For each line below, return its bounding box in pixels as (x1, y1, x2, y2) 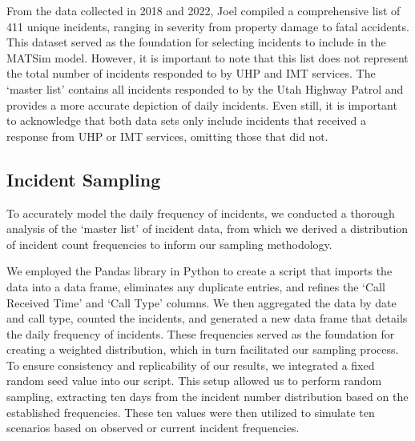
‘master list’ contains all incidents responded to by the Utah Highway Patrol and (6, 80, 404, 97)
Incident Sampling (6, 166, 161, 191)
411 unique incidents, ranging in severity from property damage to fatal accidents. (6, 18, 409, 34)
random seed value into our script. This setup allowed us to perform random (6, 372, 382, 389)
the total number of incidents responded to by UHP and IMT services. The (6, 65, 376, 82)
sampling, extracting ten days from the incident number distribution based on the (6, 388, 409, 405)
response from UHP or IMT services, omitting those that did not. (6, 127, 328, 144)
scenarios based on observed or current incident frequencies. (6, 419, 300, 436)
